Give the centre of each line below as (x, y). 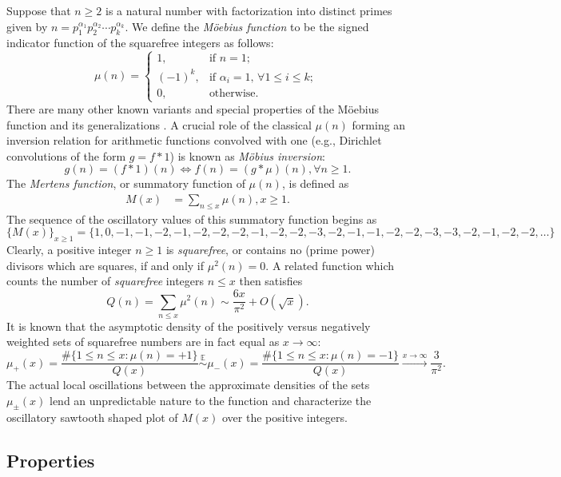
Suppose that (39, 10)
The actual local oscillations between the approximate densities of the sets (188, 385)
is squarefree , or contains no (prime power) (270, 250)
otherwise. (234, 93)
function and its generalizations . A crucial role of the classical (159, 124)
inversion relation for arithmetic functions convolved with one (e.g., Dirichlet (194, 140)
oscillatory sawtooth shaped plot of (92, 417)
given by (27, 26)
